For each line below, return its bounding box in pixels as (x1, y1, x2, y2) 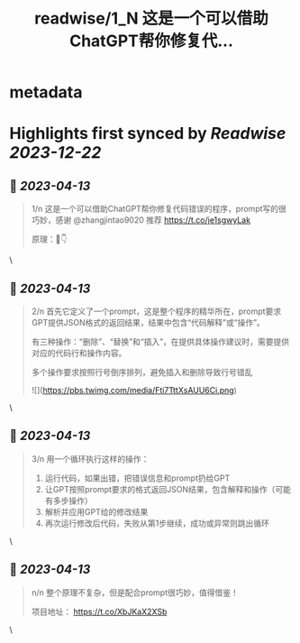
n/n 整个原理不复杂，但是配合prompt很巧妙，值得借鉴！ (31, 587, 239, 598)
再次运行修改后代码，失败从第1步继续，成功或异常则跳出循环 (44, 518, 270, 528)
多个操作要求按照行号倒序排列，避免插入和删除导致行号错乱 (31, 367, 253, 377)
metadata (9, 82, 83, 103)
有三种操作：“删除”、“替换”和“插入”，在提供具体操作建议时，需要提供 (31, 336, 290, 347)
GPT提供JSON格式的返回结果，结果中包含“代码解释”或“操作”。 (31, 317, 266, 327)
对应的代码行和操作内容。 (31, 348, 127, 358)
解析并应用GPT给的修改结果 (44, 506, 149, 517)
